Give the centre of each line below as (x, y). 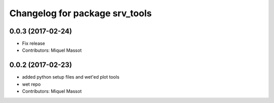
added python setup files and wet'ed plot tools (71, 77)
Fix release (33, 44)
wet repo (31, 84)
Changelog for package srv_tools (81, 13)
